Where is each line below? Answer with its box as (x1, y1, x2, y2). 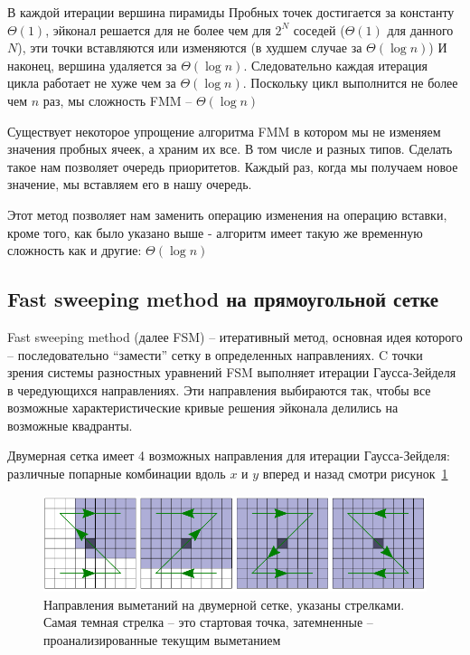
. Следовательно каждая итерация (243, 55, 428, 74)
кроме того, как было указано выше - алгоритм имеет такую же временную (7, 223, 423, 242)
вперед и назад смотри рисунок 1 (262, 464, 448, 483)
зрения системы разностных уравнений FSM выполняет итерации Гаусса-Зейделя (7, 363, 456, 382)
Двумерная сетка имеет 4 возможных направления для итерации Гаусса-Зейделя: (7, 446, 450, 465)
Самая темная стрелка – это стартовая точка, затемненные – (43, 612, 373, 631)
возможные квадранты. (7, 415, 133, 434)
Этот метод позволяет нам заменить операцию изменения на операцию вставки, (7, 204, 447, 223)
